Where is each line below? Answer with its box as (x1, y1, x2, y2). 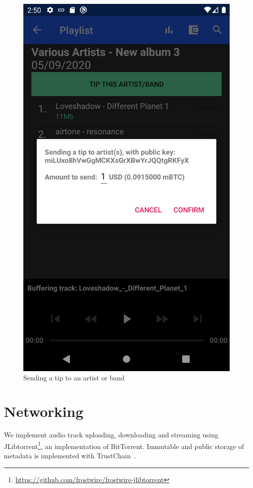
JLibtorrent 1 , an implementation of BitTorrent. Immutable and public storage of (4, 439, 244, 451)
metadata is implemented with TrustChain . (4, 450, 136, 460)
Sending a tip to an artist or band (23, 373, 125, 383)
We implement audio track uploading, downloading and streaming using (4, 430, 218, 440)
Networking (4, 401, 84, 421)
